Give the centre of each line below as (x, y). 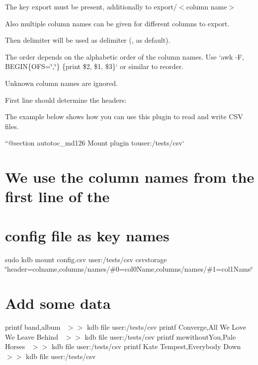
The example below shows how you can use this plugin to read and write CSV (124, 116)
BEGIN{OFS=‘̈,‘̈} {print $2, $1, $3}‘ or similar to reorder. (94, 66)
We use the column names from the (130, 177)
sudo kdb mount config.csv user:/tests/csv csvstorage (86, 259)
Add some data (58, 303)
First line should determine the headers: (66, 100)
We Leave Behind (32, 336)
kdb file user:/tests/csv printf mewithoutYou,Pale (160, 336)
